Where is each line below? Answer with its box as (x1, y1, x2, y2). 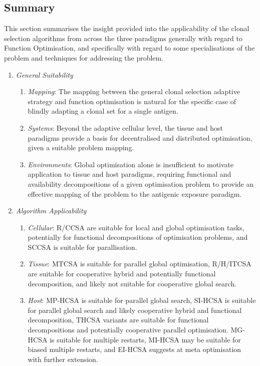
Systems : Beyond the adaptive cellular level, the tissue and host (28, 122, 223, 133)
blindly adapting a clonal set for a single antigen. (28, 106, 178, 116)
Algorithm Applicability (16, 205, 87, 216)
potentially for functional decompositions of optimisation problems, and (28, 232, 248, 242)
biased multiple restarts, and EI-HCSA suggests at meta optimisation (28, 344, 241, 354)
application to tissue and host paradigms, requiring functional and (28, 169, 231, 179)
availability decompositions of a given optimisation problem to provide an (28, 178, 254, 189)
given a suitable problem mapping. (28, 142, 134, 153)
